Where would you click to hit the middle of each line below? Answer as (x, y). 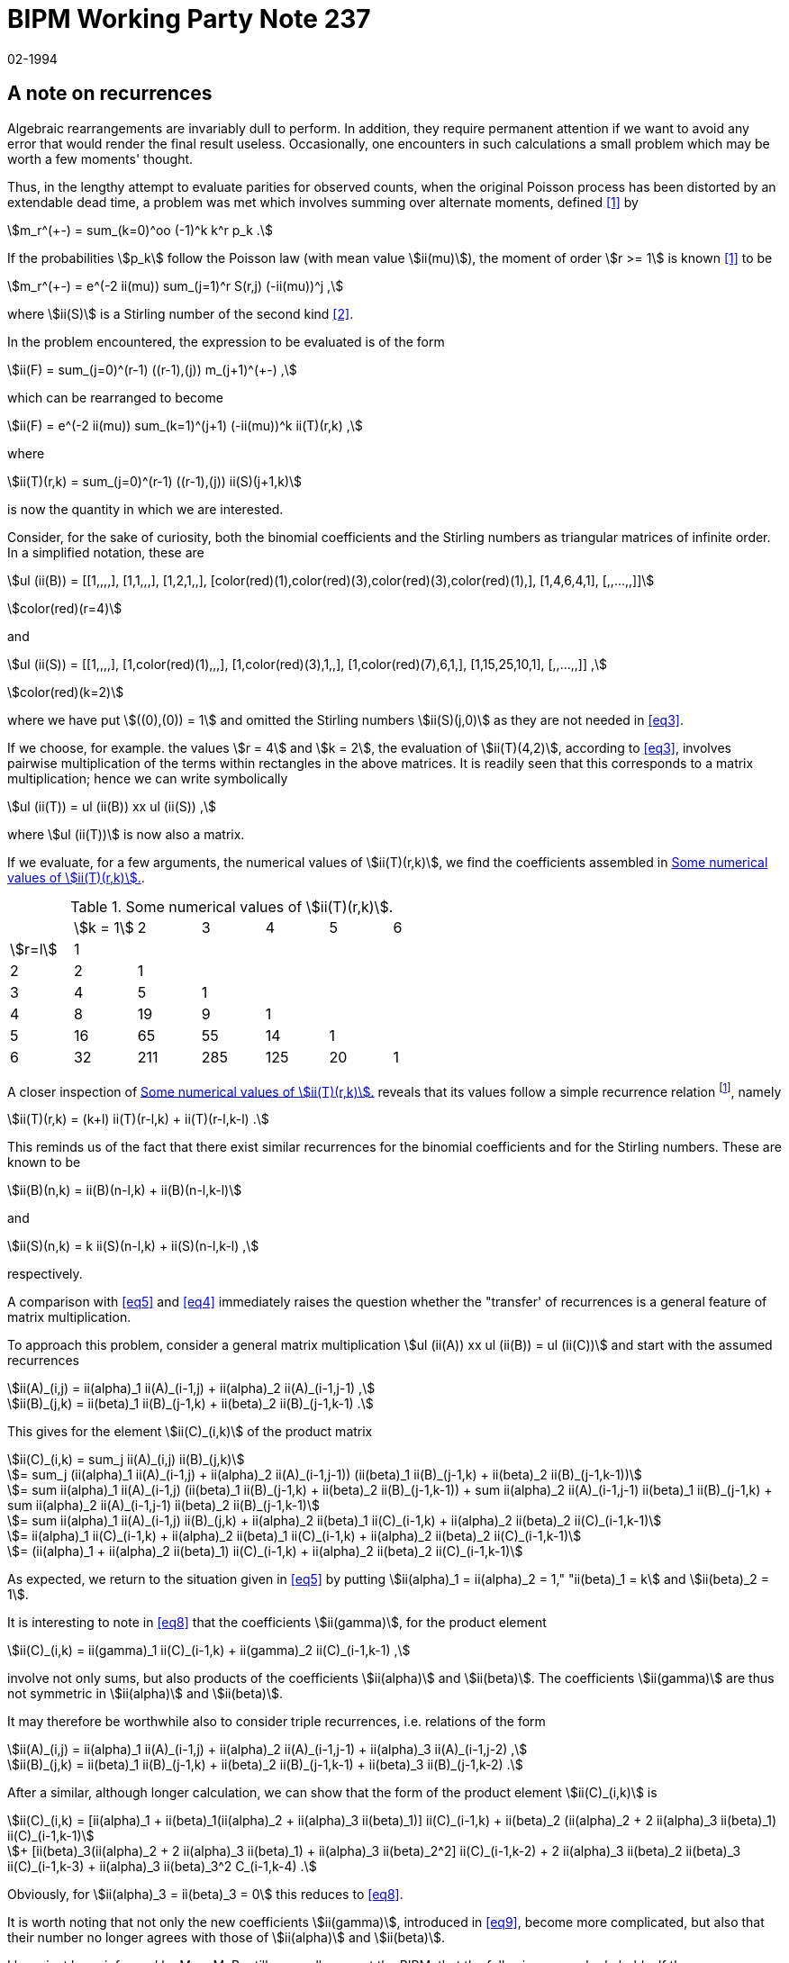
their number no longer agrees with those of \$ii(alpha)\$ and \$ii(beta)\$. (226, 1938)
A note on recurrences (110, 94)
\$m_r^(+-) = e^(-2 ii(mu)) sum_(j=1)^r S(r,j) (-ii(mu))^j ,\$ (176, 285)
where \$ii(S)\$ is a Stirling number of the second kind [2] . (181, 313)
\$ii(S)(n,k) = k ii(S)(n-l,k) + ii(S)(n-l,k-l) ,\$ (133, 1246)
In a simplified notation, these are (106, 552)
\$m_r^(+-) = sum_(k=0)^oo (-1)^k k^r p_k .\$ (140, 230)
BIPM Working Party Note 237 (189, 19)
